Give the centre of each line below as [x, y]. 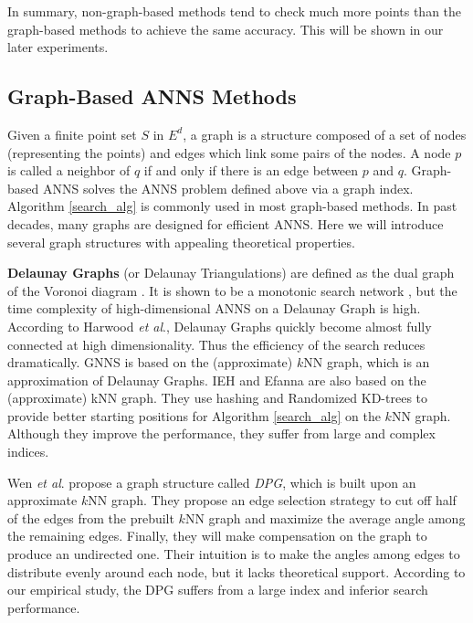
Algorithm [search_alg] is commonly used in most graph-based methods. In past [232, 206]
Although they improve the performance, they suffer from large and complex [221, 433]
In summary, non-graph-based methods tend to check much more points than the [235, 11]
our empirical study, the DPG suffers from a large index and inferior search [218, 590]
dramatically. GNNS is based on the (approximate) [150, 362]
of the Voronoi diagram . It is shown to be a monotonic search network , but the [232, 290]
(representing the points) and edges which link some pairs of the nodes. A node [229, 152]
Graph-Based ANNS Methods [152, 96]
